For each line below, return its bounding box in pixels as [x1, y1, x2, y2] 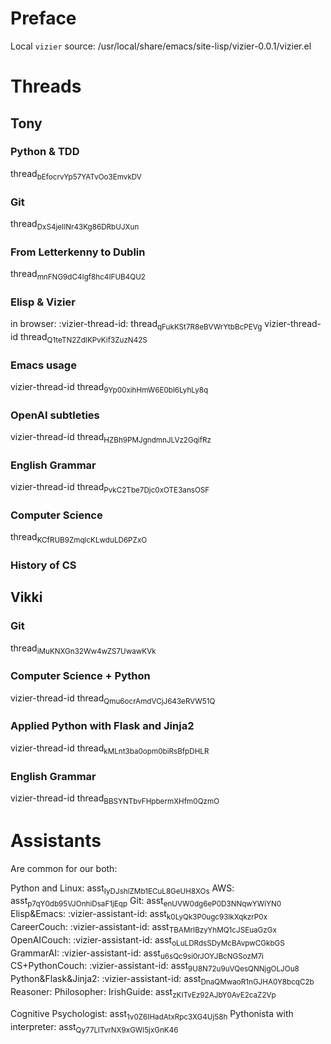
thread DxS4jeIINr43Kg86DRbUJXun [10, 217, 140, 232]
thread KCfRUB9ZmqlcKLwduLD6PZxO [10, 531, 148, 546]
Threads [10, 75, 82, 98]
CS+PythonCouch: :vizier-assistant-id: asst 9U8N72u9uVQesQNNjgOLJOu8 [10, 960, 300, 974]
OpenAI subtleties [10, 408, 100, 422]
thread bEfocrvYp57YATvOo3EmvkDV [10, 167, 142, 182]
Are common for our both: [10, 862, 118, 874]
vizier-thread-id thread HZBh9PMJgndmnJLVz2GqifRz [10, 431, 212, 445]
